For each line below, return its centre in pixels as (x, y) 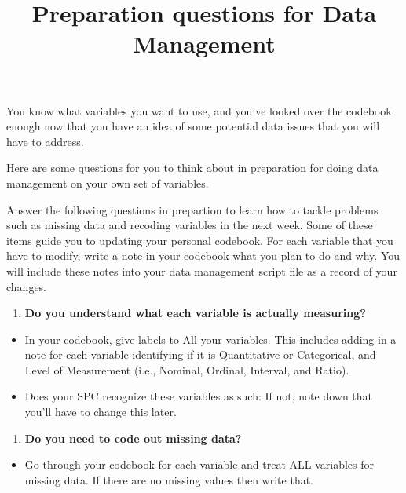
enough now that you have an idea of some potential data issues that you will (193, 126)
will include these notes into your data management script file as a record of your (202, 270)
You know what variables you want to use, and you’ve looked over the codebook (199, 110)
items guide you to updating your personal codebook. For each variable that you (200, 240)
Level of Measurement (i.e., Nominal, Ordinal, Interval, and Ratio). (187, 369)
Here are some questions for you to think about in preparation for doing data (192, 168)
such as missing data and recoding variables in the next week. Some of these (190, 225)
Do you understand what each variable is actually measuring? (195, 313)
